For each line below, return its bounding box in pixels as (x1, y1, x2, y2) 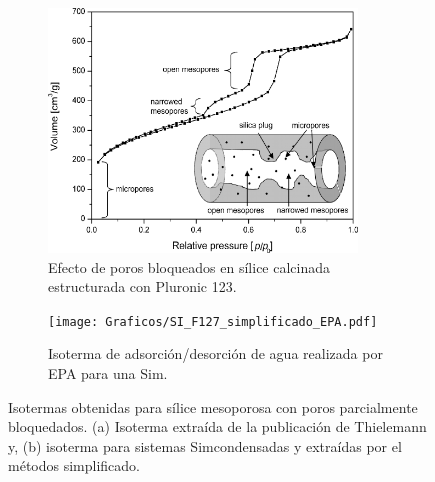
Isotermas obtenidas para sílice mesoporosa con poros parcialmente (8, 396, 418, 417)
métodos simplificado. (8, 455, 140, 476)
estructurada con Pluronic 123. (48, 276, 237, 297)
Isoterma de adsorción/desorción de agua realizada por (48, 343, 383, 364)
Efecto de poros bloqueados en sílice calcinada (48, 256, 331, 277)
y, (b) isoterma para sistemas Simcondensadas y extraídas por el (8, 435, 402, 456)
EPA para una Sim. (48, 362, 168, 383)
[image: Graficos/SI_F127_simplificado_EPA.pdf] (48, 314, 378, 329)
